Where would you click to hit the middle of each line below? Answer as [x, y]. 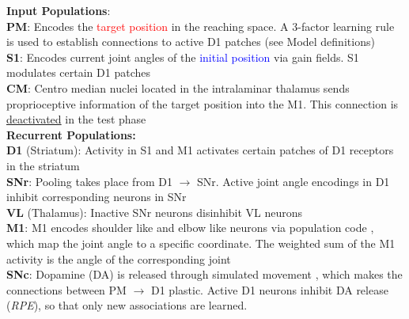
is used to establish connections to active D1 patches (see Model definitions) [191, 42]
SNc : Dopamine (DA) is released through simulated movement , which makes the [204, 274]
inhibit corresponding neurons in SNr [97, 197]
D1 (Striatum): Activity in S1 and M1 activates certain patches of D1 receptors [200, 150]
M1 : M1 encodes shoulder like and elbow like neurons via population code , [190, 228]
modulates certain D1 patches [78, 72]
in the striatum [43, 165]
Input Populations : [59, 10]
